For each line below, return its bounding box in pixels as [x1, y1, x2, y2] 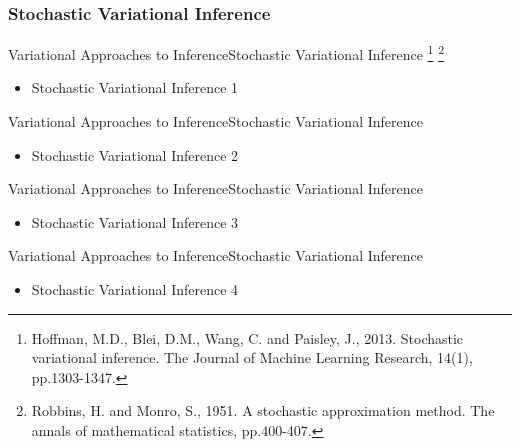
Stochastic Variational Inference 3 [31, 211, 239, 232]
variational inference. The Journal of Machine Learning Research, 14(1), [31, 347, 473, 368]
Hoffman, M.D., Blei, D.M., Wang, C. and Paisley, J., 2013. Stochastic [31, 327, 464, 348]
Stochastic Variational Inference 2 [31, 144, 239, 165]
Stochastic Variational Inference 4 [31, 279, 239, 300]
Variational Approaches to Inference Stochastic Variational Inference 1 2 [8, 41, 444, 64]
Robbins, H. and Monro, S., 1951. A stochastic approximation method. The [31, 400, 495, 421]
